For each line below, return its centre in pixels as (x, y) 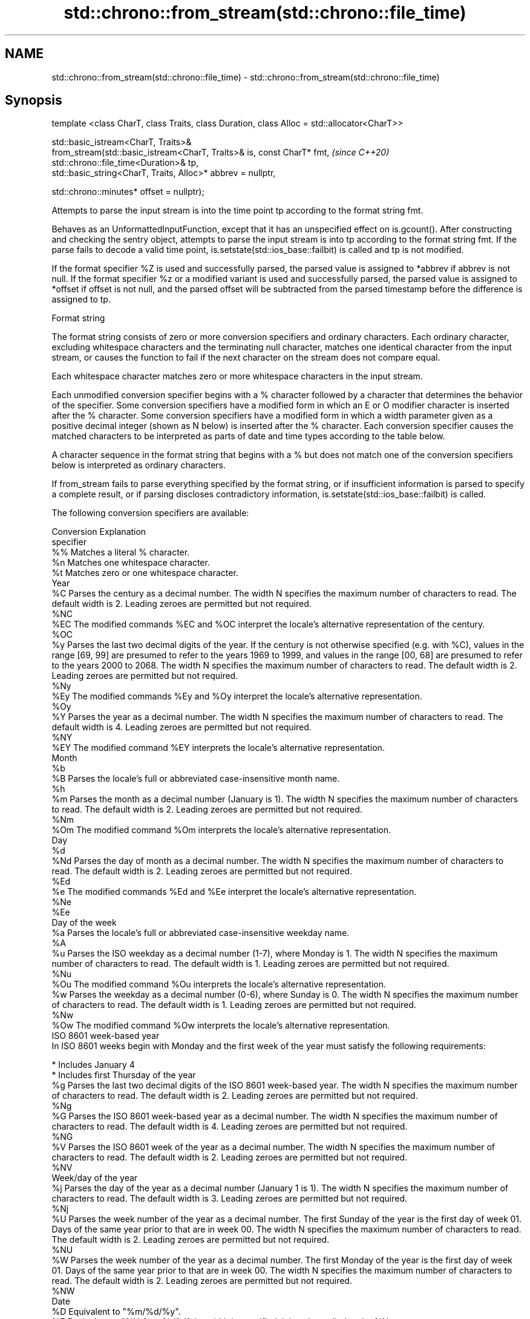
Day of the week (84, 923)
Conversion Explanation (99, 532)
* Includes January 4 (93, 1065)
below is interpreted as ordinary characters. (139, 465)
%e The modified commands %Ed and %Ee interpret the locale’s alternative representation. (234, 892)
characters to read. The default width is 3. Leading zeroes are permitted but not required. (230, 1199)
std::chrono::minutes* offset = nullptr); (128, 192)
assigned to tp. (81, 299)
